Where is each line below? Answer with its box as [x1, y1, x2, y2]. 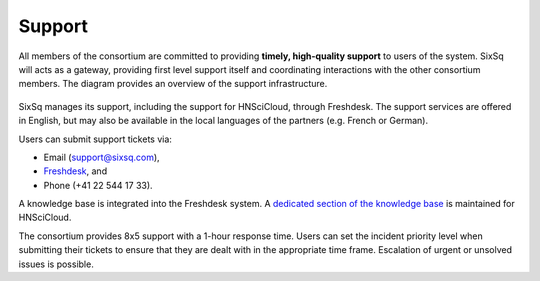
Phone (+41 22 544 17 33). [43, 179, 154, 191]
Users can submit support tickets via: [18, 133, 172, 145]
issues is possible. [18, 258, 94, 270]
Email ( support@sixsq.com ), [43, 151, 160, 163]
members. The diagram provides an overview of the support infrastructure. [18, 78, 328, 90]
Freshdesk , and [43, 165, 108, 177]
